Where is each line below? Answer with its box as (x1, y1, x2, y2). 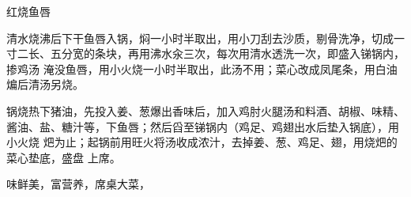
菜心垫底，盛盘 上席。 (6, 149, 121, 165)
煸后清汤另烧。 (6, 76, 84, 93)
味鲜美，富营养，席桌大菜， (6, 176, 150, 192)
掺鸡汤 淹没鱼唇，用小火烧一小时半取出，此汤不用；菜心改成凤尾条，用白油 (6, 60, 398, 77)
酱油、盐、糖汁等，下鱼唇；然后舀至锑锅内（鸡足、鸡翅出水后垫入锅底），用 (6, 118, 399, 134)
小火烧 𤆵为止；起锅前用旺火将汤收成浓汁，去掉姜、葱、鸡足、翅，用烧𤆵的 (6, 134, 398, 150)
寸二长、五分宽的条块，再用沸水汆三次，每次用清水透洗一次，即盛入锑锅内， (6, 45, 405, 62)
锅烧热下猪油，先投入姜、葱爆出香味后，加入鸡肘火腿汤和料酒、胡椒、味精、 (6, 102, 405, 119)
